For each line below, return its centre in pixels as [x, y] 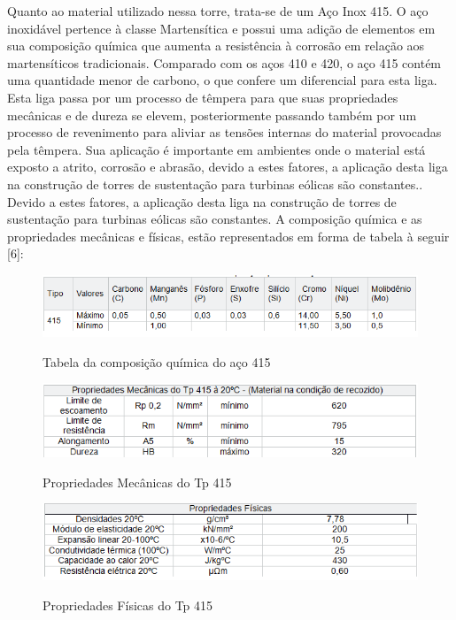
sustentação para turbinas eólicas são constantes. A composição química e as [215, 219]
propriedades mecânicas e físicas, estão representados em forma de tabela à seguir [228, 236]
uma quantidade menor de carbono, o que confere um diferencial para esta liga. [222, 80]
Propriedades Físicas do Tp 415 [128, 605]
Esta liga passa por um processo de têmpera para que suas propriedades [203, 97]
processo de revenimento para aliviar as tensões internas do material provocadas [224, 132]
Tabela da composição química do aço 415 [157, 361]
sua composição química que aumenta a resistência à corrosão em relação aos [216, 46]
